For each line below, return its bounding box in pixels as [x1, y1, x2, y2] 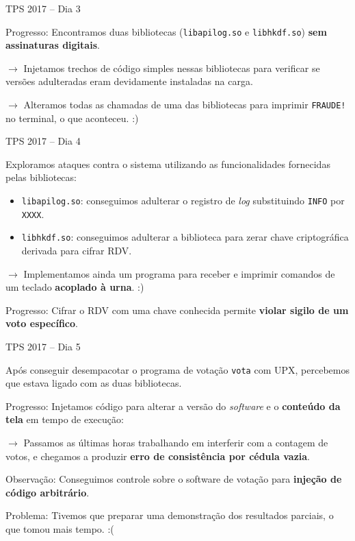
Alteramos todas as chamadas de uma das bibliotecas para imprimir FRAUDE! [23, 97, 346, 112]
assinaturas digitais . [5, 38, 100, 52]
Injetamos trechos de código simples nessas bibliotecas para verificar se [23, 60, 320, 75]
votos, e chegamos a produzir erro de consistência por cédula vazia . [5, 448, 310, 463]
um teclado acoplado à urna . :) [5, 280, 144, 294]
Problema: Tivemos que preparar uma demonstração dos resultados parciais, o [5, 508, 334, 522]
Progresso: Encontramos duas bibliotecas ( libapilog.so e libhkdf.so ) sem [5, 24, 327, 38]
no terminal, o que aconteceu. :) [5, 110, 139, 125]
